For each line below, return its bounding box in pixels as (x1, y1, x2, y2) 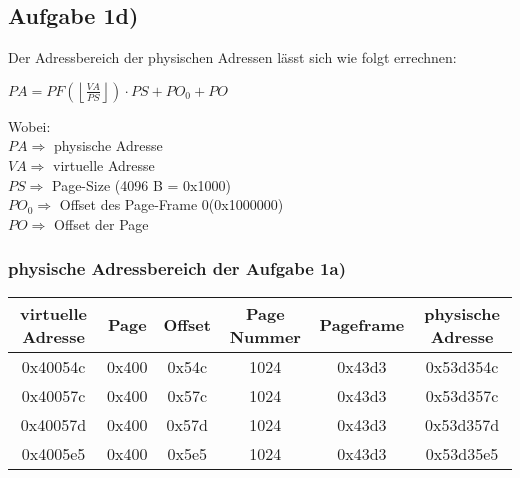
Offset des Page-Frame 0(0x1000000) (59, 194, 284, 215)
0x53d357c (425, 383, 499, 407)
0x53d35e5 (425, 441, 499, 465)
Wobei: (8, 115, 51, 136)
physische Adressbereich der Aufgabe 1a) (8, 256, 346, 281)
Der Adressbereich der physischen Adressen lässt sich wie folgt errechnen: (8, 47, 457, 68)
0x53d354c (425, 354, 499, 378)
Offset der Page (54, 213, 149, 234)
